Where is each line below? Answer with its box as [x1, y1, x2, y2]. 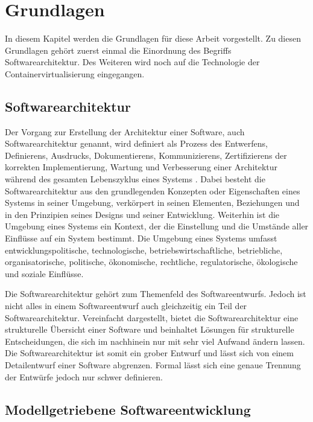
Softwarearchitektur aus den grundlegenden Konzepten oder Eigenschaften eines [5, 184, 300, 197]
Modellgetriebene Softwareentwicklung [5, 400, 251, 418]
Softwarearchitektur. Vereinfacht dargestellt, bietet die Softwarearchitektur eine [5, 311, 299, 324]
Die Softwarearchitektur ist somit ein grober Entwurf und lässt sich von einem [5, 347, 294, 359]
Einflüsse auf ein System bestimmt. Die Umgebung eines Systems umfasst [5, 232, 277, 245]
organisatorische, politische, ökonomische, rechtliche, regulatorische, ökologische [5, 255, 298, 268]
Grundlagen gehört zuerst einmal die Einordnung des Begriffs [5, 43, 232, 56]
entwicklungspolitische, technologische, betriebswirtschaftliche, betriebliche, [5, 243, 283, 256]
